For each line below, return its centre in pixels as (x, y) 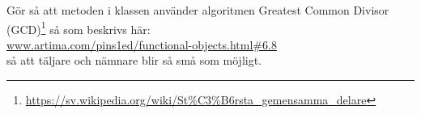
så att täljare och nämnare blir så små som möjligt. (134, 60)
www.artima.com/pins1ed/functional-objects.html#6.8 (142, 44)
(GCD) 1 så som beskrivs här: (79, 27)
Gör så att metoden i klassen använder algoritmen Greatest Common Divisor (198, 10)
